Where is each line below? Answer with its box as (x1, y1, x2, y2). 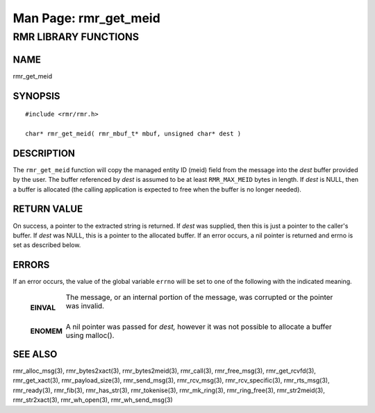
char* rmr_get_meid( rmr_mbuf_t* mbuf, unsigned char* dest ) (25, 129, 242, 137)
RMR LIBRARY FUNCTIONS (12, 31, 139, 43)
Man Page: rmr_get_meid (12, 10, 161, 26)
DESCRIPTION (12, 147, 76, 159)
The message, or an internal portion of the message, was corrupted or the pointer (65, 292, 333, 302)
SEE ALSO (12, 348, 58, 360)
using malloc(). (65, 330, 115, 340)
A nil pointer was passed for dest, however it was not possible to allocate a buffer (65, 321, 333, 331)
